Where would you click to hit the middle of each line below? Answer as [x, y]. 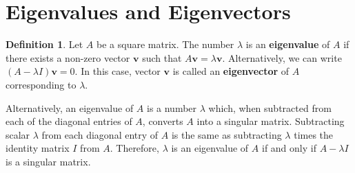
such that [162, 57]
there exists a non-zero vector [68, 57]
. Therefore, [134, 148]
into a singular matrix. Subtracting [271, 121]
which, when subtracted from [270, 107]
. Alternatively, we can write [282, 57]
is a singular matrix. [48, 161]
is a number [172, 107]
